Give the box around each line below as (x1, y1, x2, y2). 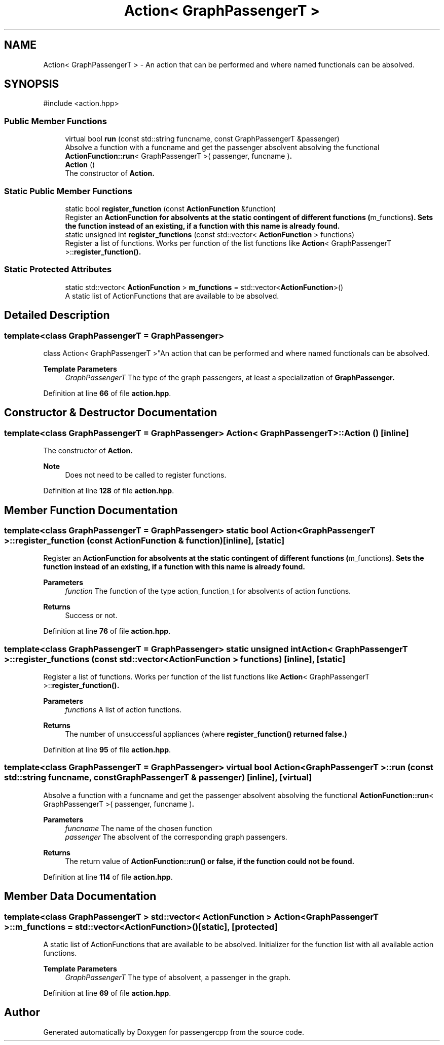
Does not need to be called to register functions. (65, 471, 227, 480)
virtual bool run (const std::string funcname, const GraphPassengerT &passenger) (65, 134, 340, 143)
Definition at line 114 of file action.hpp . (43, 872, 173, 881)
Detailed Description (4, 309, 110, 322)
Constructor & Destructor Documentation (4, 406, 217, 419)
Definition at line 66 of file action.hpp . (43, 388, 171, 398)
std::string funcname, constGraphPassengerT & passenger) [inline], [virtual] (4, 772, 312, 783)
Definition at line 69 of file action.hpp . (43, 989, 171, 998)
